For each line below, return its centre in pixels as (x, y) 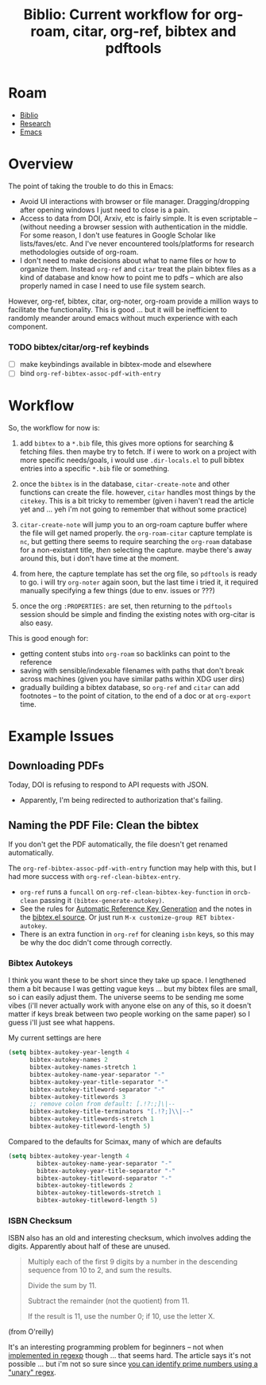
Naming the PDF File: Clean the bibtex (104, 825)
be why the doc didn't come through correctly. (96, 943)
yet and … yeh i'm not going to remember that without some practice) (133, 509)
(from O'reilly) (31, 1332)
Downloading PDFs (56, 765)
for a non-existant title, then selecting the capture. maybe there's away (136, 550)
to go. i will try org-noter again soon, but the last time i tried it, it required (139, 582)
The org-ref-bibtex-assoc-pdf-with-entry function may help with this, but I (132, 868)
